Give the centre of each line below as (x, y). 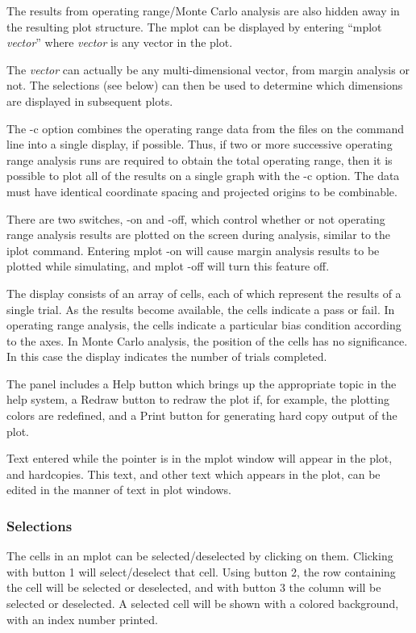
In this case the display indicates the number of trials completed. (167, 356)
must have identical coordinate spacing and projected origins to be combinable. (202, 191)
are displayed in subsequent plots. (90, 101)
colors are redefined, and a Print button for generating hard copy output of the (202, 415)
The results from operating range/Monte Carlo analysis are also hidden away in (203, 10)
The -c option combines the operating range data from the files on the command (205, 128)
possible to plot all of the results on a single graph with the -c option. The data (203, 176)
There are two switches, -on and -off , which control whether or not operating (196, 218)
